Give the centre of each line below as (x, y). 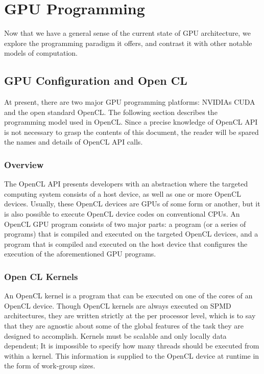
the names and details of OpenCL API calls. (74, 142)
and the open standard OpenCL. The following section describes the (111, 112)
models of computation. (41, 53)
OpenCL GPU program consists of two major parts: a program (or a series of (125, 224)
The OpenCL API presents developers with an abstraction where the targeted (126, 184)
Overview (24, 165)
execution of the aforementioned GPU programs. (80, 254)
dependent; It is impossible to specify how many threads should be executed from (132, 346)
